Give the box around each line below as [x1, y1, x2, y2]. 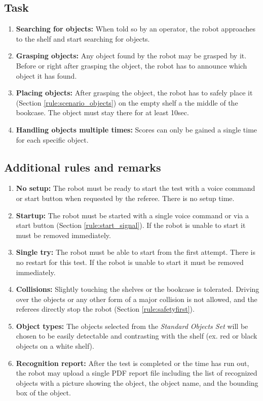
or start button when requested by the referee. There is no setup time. [16, 192, 235, 203]
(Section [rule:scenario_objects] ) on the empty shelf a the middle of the [16, 97, 238, 108]
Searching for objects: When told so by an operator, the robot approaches [16, 23, 255, 34]
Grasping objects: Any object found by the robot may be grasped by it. [16, 50, 247, 61]
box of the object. [16, 387, 71, 398]
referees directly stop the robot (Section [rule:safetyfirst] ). [16, 304, 195, 314]
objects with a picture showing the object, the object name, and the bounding [16, 377, 258, 388]
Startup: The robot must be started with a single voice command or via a [16, 210, 249, 220]
